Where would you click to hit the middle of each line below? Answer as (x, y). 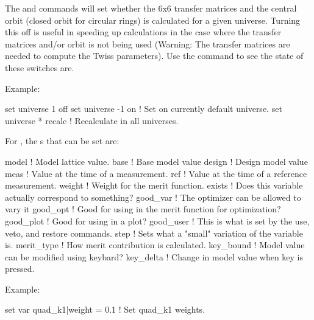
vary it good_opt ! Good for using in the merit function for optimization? (143, 209)
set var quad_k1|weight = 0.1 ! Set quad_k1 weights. (105, 309)
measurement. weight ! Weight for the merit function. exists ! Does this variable (154, 185)
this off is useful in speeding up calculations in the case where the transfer (143, 32)
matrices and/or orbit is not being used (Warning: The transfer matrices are (148, 43)
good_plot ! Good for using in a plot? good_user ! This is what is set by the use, (157, 221)
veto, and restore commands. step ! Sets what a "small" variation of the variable (154, 233)
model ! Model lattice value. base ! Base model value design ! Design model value (156, 161)
